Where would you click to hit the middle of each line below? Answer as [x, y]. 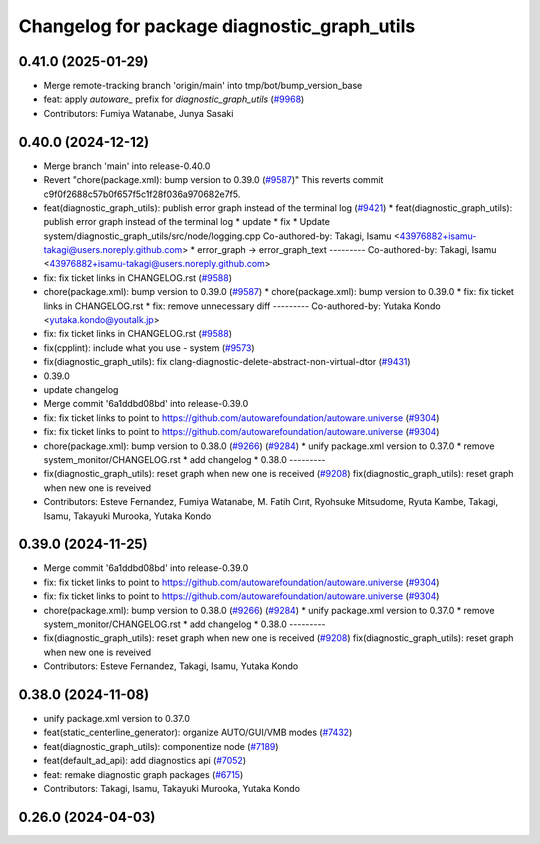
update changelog [81, 389]
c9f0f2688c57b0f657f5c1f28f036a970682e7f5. [142, 194]
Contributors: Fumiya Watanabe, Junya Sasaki [138, 113]
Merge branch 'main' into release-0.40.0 [127, 166]
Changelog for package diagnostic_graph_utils [217, 26]
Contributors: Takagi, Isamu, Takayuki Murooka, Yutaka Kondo [171, 789]
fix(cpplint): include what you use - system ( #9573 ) [149, 347]
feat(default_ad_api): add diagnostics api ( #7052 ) [145, 761]
